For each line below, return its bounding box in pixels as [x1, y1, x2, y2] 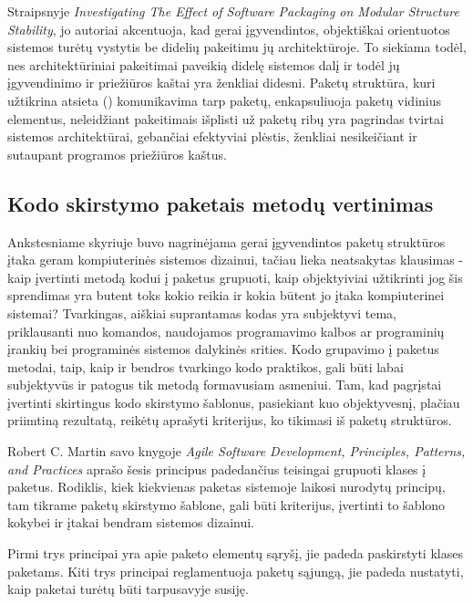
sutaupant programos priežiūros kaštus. [7, 144, 227, 163]
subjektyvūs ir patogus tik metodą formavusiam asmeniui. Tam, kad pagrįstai [7, 375, 442, 394]
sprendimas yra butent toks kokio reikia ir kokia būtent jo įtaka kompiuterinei [7, 286, 445, 305]
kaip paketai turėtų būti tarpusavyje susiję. [7, 579, 249, 599]
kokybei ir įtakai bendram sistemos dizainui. [7, 513, 254, 532]
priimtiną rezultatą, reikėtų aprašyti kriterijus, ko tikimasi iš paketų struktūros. [7, 411, 452, 430]
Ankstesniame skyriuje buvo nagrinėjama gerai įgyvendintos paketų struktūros [7, 232, 446, 251]
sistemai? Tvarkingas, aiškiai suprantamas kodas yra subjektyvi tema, [7, 303, 396, 322]
